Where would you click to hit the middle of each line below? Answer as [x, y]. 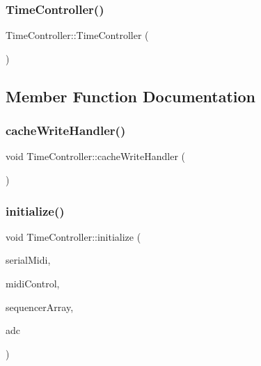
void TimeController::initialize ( [73, 236]
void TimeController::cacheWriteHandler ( [96, 156]
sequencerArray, [40, 307]
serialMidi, [28, 260]
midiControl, [33, 283]
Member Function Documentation [131, 96]
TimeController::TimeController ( [77, 35]
